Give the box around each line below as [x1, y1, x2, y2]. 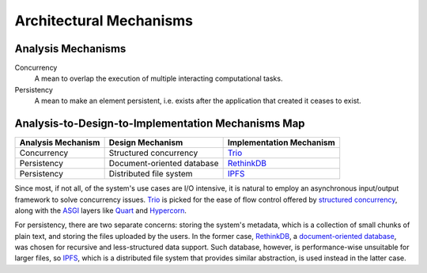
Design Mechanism [108, 137, 183, 148]
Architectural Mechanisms [14, 12, 194, 29]
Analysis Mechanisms [14, 42, 127, 55]
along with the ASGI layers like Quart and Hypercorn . [14, 206, 187, 215]
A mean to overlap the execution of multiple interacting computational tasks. [34, 74, 283, 83]
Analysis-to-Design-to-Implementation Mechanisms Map [14, 117, 305, 131]
